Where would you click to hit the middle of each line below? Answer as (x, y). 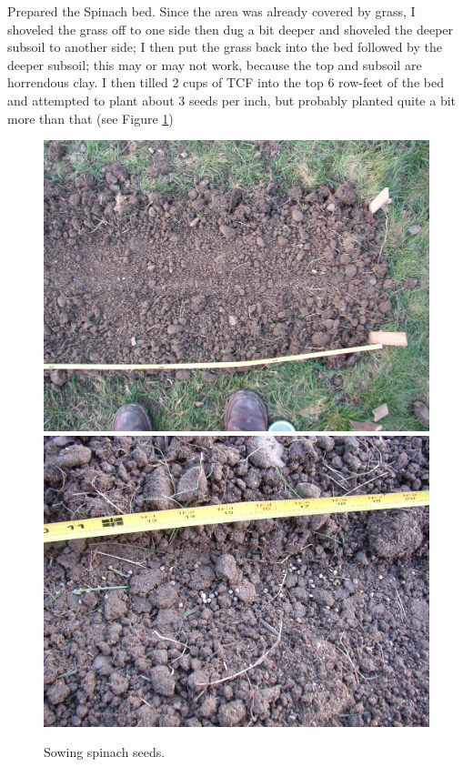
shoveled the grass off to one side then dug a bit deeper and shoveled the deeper (231, 29)
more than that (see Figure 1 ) (91, 118)
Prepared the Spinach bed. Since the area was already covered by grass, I (211, 11)
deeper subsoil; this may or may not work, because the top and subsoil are (215, 64)
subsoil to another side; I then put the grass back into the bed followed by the (225, 47)
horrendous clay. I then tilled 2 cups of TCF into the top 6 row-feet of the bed (226, 82)
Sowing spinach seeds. (105, 752)
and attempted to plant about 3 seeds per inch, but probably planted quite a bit (232, 100)
